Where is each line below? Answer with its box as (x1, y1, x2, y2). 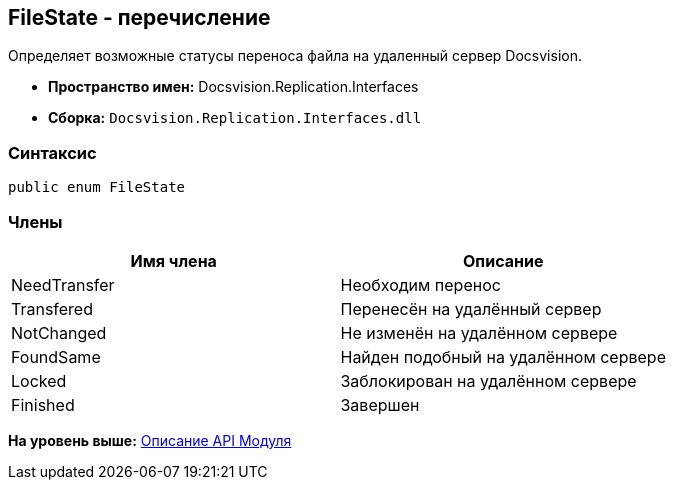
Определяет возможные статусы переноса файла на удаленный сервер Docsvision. (8, 47, 582, 65)
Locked (11, 370, 67, 391)
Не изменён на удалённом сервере (340, 322, 618, 343)
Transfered (11, 298, 93, 319)
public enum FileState (8, 179, 186, 196)
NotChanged (11, 322, 107, 343)
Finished (11, 394, 75, 415)
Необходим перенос (340, 274, 501, 295)
